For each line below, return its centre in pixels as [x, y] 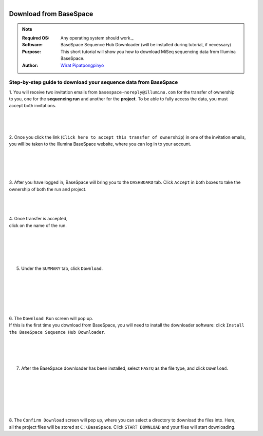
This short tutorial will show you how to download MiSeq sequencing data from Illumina [148, 52]
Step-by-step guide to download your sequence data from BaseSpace [94, 82]
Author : [30, 65]
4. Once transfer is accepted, [38, 219]
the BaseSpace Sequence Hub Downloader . [57, 332]
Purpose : [32, 52]
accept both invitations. [33, 106]
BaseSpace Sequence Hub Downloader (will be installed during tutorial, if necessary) [146, 45]
